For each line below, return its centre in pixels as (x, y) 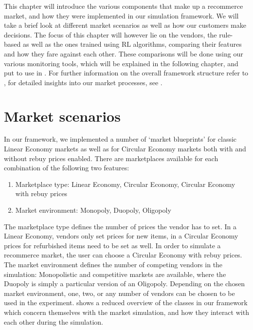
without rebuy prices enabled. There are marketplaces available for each (111, 158)
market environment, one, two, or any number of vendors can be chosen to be (119, 293)
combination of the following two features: (67, 168)
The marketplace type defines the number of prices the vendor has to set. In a (120, 226)
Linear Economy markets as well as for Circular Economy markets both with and (125, 149)
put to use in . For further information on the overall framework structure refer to (126, 73)
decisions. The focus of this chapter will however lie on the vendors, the (110, 34)
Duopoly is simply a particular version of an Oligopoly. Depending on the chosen (125, 284)
